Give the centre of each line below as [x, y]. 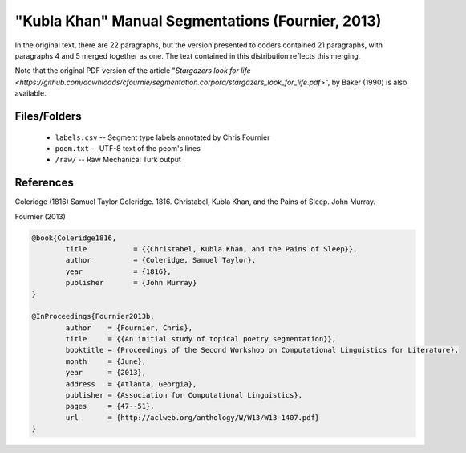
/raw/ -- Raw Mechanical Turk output [118, 160]
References [44, 183]
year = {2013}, [106, 373]
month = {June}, [106, 361]
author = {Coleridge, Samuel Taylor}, [161, 260]
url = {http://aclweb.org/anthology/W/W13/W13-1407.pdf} [192, 417]
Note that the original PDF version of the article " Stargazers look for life [133, 71]
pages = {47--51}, [110, 406]
